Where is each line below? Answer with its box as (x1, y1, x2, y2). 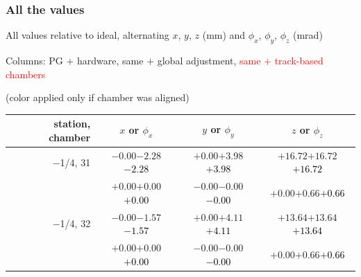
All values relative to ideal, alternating (6, 28, 169, 42)
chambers (6, 66, 46, 81)
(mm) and (202, 28, 246, 42)
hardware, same (77, 53, 144, 68)
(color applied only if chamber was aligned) (6, 90, 190, 105)
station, (53, 116, 91, 131)
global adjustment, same (157, 53, 261, 68)
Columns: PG (6, 53, 63, 68)
